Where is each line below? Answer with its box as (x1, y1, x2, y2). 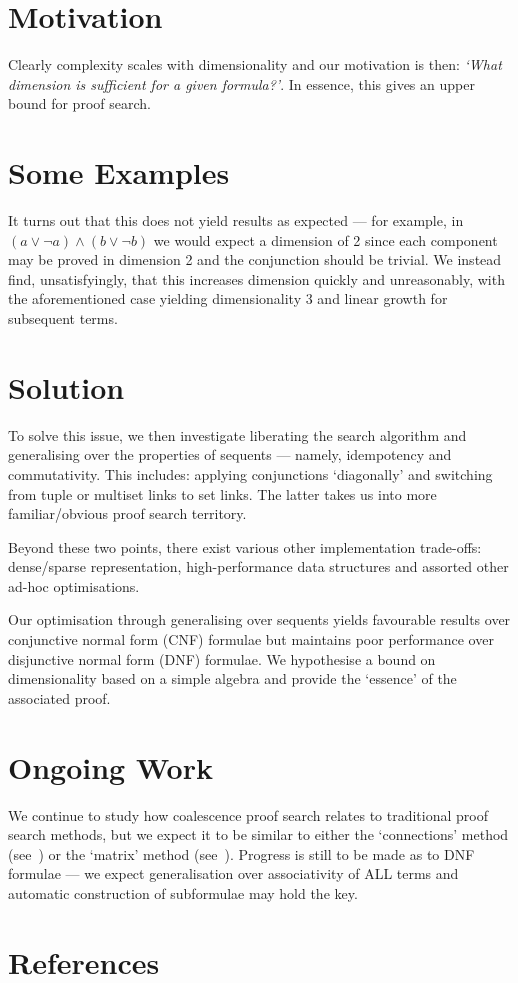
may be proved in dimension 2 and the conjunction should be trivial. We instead (8, 249, 502, 270)
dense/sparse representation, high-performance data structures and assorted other (8, 556, 509, 577)
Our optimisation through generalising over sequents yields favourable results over (8, 609, 511, 630)
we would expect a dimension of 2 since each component (153, 229, 498, 250)
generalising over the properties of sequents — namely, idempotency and (8, 444, 452, 465)
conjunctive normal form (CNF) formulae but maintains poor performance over (8, 629, 494, 650)
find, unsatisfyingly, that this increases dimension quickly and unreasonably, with (8, 268, 505, 289)
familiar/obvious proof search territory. (8, 503, 247, 524)
